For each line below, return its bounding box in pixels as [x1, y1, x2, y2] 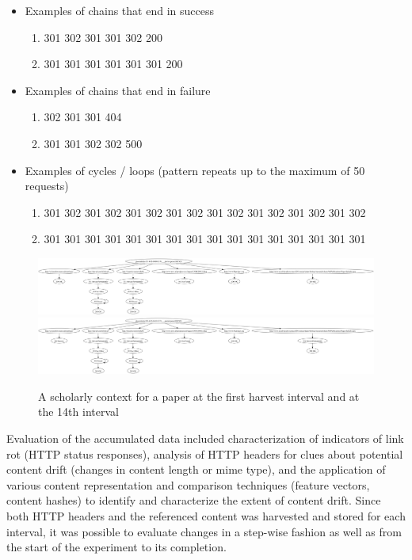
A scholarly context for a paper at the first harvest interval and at [38, 387, 360, 404]
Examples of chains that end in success [25, 2, 214, 18]
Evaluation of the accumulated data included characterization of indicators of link [6, 429, 404, 446]
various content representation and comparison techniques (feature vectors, [6, 476, 370, 493]
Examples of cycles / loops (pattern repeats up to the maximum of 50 [25, 162, 365, 178]
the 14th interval [38, 403, 119, 420]
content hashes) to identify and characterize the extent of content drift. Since [6, 492, 381, 509]
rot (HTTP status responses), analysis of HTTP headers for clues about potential [6, 445, 403, 462]
